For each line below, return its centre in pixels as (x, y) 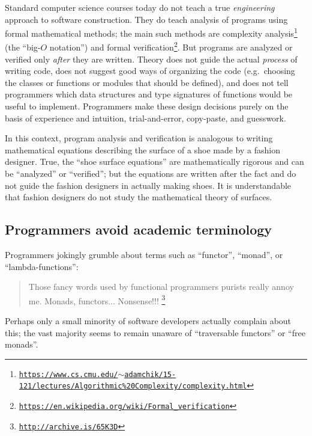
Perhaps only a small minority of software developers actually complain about (148, 321)
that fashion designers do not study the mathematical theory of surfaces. (139, 197)
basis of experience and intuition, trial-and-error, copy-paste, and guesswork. (145, 118)
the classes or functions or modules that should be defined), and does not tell (147, 82)
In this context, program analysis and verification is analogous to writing (139, 138)
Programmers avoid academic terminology (139, 229)
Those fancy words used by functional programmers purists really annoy (161, 287)
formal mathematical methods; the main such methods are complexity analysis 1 (151, 32)
